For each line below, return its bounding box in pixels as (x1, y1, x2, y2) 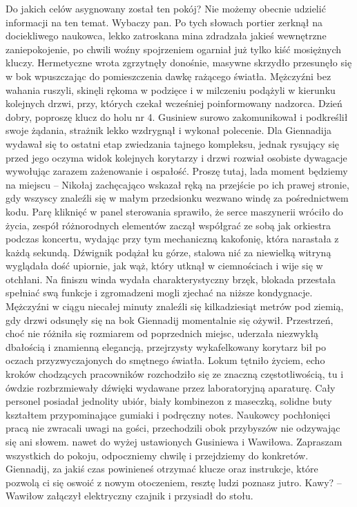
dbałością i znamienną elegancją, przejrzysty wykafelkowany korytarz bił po (6, 339, 326, 354)
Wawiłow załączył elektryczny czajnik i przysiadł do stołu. (6, 488, 253, 503)
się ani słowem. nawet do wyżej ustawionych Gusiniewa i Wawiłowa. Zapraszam (6, 434, 342, 448)
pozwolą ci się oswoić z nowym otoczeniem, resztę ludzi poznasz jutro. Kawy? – (6, 475, 342, 489)
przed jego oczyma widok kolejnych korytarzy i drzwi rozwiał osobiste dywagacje (6, 150, 347, 164)
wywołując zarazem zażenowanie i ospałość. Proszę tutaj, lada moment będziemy (6, 164, 348, 178)
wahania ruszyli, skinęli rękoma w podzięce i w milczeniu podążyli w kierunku (6, 82, 336, 97)
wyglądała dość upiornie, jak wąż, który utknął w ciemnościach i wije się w (6, 258, 323, 273)
